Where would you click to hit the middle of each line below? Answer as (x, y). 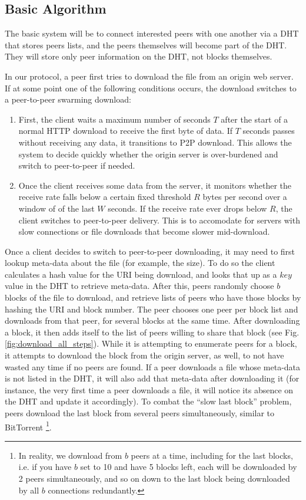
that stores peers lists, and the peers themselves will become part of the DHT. (146, 45)
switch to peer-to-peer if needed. (77, 165)
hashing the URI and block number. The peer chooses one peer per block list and (152, 309)
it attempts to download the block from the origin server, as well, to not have (144, 355)
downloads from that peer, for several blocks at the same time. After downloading (152, 320)
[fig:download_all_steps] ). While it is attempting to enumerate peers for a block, (151, 343)
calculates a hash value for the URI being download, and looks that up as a (141, 274)
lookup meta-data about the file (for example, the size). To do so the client (140, 263)
